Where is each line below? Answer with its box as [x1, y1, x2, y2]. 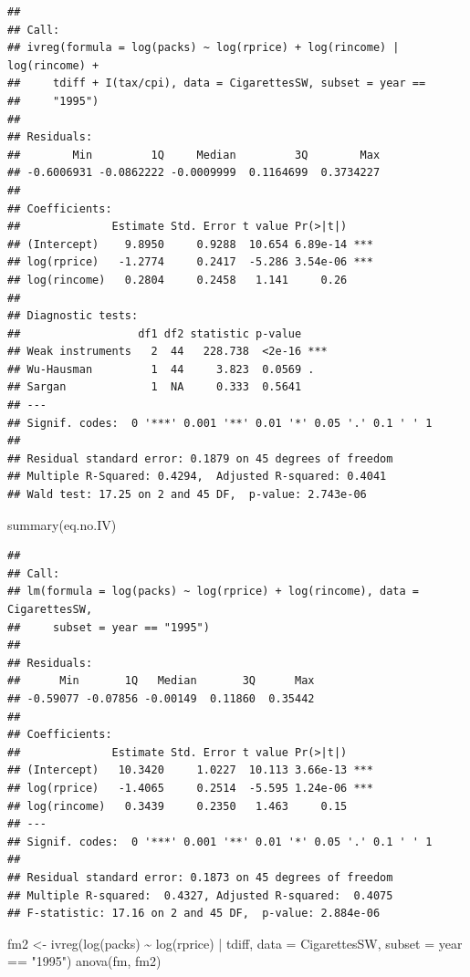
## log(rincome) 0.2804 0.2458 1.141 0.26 [7, 273, 348, 286]
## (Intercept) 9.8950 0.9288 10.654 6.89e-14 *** [7, 237, 373, 251]
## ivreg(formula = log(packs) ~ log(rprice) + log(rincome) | [7, 41, 400, 55]
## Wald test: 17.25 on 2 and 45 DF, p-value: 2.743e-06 [7, 488, 367, 502]
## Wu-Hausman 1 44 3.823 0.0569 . [7, 362, 315, 376]
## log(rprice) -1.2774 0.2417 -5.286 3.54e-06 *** [7, 255, 373, 269]
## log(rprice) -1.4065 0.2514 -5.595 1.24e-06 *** [7, 781, 373, 795]
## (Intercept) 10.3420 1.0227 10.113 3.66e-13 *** [7, 764, 373, 777]
